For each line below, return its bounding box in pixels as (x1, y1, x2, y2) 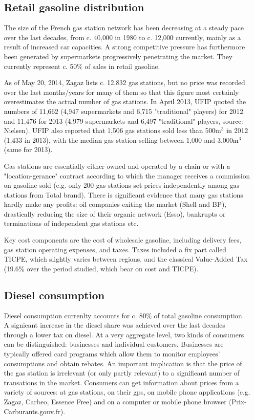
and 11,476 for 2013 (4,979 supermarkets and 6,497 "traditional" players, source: (4, 115, 243, 126)
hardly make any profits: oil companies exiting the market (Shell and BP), (4, 199, 227, 209)
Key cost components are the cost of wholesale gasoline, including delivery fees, (4, 235, 241, 245)
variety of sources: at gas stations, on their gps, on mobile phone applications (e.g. (4, 387, 250, 397)
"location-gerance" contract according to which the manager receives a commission (4, 170, 250, 180)
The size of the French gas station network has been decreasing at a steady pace (4, 22, 244, 33)
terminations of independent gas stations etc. (4, 218, 139, 228)
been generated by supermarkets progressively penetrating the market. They (4, 51, 233, 61)
